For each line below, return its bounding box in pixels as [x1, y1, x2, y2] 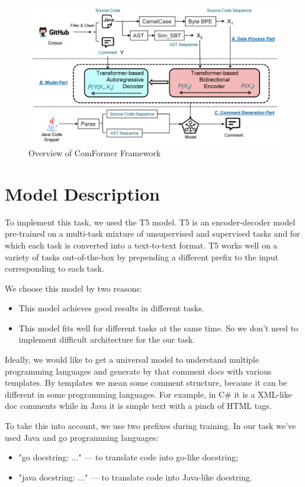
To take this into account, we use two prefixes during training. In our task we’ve [5, 420, 296, 432]
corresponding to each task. [5, 262, 104, 275]
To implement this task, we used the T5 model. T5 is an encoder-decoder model [5, 215, 296, 228]
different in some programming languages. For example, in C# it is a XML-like [5, 388, 292, 400]
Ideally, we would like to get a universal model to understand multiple [5, 353, 259, 366]
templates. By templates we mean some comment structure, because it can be [5, 376, 287, 389]
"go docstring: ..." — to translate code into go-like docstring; [18, 451, 238, 463]
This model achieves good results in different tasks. [18, 302, 204, 314]
